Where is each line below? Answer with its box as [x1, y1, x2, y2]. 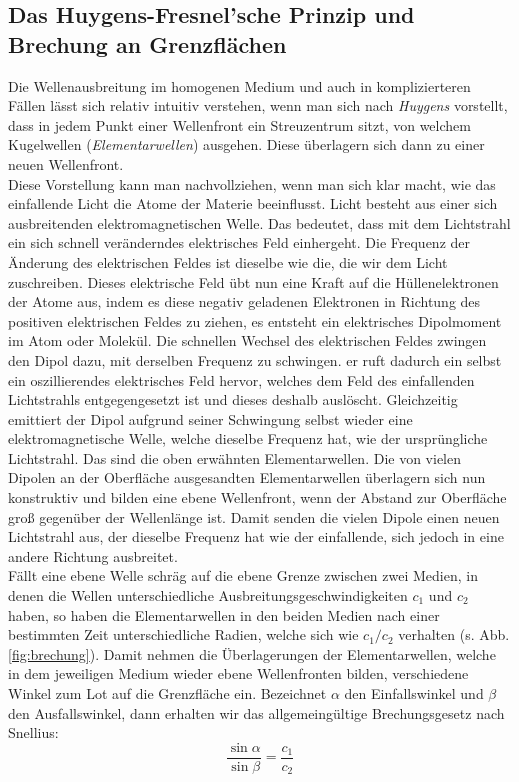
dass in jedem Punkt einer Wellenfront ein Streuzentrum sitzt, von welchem [8, 114, 471, 135]
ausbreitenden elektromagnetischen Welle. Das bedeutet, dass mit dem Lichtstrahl [8, 212, 511, 233]
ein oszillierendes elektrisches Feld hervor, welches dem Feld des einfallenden [8, 369, 475, 390]
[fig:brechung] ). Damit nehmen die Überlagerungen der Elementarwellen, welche [8, 643, 496, 664]
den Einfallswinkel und [344, 683, 484, 703]
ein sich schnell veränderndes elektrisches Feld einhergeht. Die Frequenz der [8, 232, 471, 253]
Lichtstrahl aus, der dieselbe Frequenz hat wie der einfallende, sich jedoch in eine [8, 526, 504, 547]
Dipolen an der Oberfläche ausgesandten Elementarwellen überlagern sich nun [8, 467, 486, 488]
